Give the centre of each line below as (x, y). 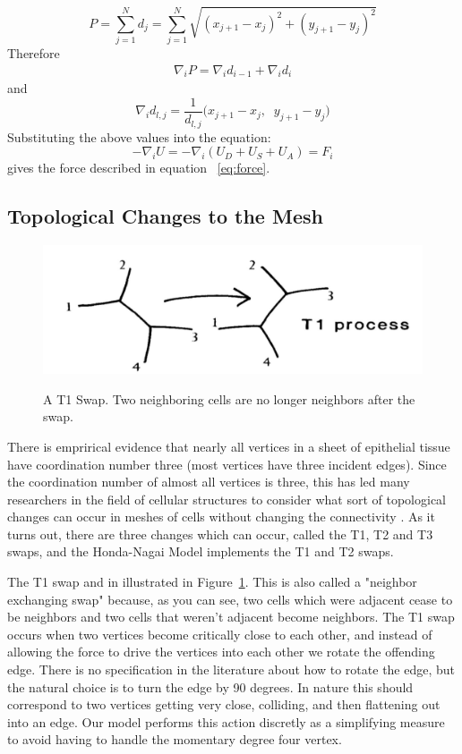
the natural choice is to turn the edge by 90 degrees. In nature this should (210, 686)
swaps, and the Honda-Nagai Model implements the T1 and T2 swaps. (201, 551)
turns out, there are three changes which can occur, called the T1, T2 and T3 (220, 534)
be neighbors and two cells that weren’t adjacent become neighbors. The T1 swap (231, 617)
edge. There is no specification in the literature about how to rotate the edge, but (231, 669)
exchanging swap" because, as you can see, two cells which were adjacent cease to (230, 599)
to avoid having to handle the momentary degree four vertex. (175, 739)
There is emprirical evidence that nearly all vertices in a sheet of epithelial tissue (229, 446)
